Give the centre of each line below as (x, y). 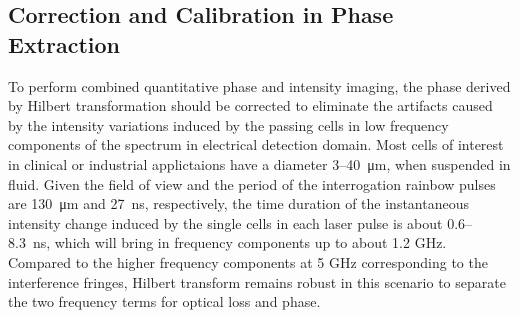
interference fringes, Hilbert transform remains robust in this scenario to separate (257, 281)
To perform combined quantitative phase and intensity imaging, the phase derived (259, 85)
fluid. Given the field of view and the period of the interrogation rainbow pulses (252, 183)
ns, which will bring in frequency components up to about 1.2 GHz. (239, 242)
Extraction (64, 43)
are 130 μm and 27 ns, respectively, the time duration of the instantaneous (238, 203)
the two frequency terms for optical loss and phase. (164, 301)
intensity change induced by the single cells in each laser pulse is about (225, 222)
